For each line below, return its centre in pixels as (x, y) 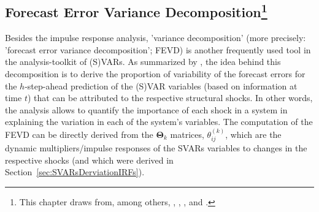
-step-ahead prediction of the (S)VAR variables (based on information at (161, 85)
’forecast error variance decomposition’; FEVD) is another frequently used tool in (158, 49)
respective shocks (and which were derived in (89, 160)
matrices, (187, 134)
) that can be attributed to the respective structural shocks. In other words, (170, 98)
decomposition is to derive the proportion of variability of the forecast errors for (155, 73)
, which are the (253, 134)
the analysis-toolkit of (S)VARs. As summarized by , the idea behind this (143, 62)
